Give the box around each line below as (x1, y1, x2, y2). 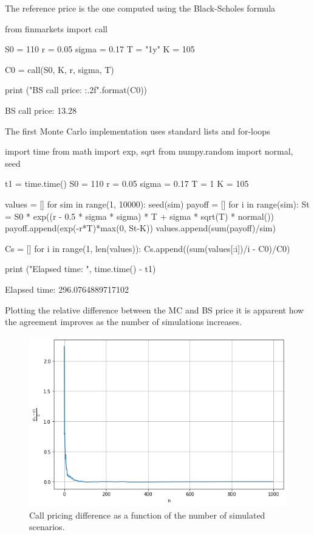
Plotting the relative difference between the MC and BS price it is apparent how (5, 303, 304, 316)
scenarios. (29, 520, 65, 533)
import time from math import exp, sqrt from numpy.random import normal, (5, 145, 293, 158)
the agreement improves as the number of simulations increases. (5, 315, 242, 328)
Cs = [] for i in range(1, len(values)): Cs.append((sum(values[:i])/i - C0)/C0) (5, 242, 290, 254)
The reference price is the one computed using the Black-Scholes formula (5, 2, 276, 14)
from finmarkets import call (5, 22, 108, 35)
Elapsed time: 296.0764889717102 (5, 282, 129, 295)
